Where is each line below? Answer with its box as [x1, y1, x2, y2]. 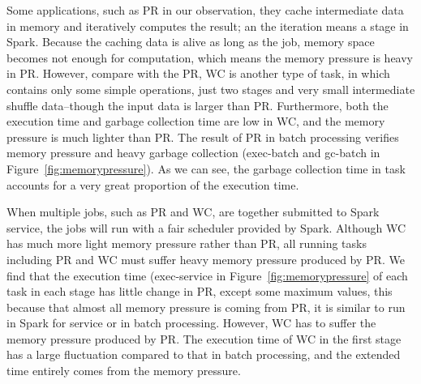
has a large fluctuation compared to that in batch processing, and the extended [6, 346, 401, 363]
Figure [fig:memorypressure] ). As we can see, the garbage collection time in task [6, 160, 406, 177]
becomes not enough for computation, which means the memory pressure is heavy [6, 49, 414, 66]
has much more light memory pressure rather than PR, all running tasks [6, 235, 367, 252]
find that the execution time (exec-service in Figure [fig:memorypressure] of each [6, 267, 408, 284]
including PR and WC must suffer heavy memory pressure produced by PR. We [6, 250, 405, 267]
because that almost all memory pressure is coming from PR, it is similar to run [6, 298, 406, 315]
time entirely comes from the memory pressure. [6, 362, 241, 379]
